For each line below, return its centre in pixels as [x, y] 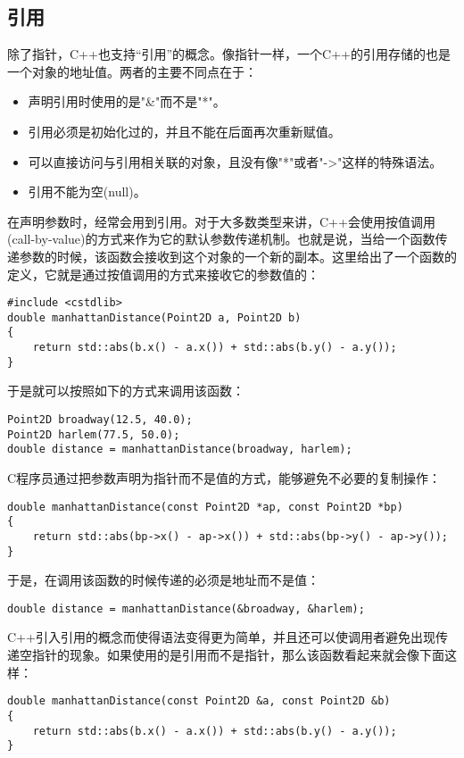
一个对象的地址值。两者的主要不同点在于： [132, 71]
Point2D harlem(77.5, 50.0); [94, 434]
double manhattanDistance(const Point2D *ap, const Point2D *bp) [205, 507]
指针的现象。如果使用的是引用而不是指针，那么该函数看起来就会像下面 [238, 655]
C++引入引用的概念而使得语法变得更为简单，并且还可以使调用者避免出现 [221, 637]
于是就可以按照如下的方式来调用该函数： [126, 391]
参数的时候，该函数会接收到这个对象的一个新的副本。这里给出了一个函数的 [238, 256]
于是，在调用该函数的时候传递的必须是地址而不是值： [163, 580]
